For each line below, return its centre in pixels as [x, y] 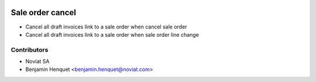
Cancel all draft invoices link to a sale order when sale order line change [112, 34]
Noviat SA [37, 62]
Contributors [30, 49]
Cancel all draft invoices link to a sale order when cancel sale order [106, 27]
